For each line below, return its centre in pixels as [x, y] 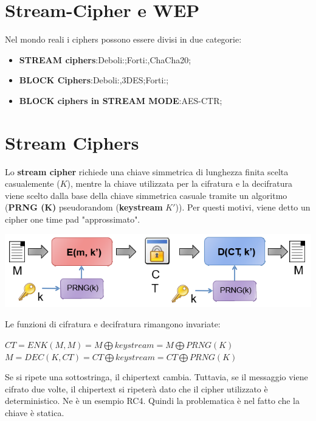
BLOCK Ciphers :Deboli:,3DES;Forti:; [94, 80]
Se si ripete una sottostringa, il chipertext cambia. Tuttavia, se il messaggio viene [156, 377]
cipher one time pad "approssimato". [73, 219]
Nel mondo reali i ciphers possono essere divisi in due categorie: [123, 39]
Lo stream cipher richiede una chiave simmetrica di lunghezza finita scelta [147, 171]
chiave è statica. [35, 412]
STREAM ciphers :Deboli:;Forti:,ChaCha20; [105, 59]
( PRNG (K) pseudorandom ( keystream [84, 207]
